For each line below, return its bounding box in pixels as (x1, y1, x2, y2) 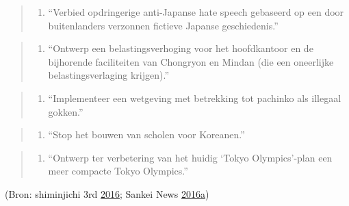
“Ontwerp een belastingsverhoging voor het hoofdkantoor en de (48, 41, 313, 55)
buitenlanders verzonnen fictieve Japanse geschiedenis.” (48, 18, 279, 32)
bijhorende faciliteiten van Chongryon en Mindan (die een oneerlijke (48, 54, 334, 68)
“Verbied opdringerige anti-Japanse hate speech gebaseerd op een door (48, 5, 344, 18)
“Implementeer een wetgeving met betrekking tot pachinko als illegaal (48, 90, 341, 105)
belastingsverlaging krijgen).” (48, 68, 170, 82)
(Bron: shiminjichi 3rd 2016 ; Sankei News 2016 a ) (5, 186, 209, 201)
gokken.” (48, 104, 83, 118)
